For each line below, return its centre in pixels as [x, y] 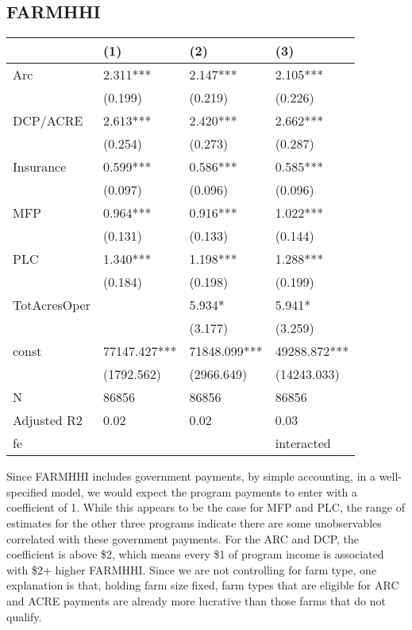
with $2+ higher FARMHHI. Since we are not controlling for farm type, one [192, 569]
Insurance [40, 167]
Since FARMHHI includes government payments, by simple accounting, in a [191, 476]
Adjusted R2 [48, 420]
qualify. [24, 616]
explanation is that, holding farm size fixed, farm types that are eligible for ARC [203, 585]
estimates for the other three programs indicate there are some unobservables [194, 522]
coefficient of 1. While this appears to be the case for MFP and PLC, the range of [206, 507]
